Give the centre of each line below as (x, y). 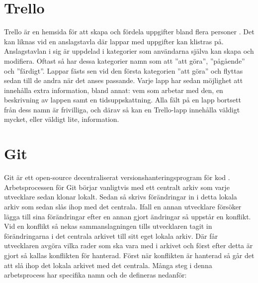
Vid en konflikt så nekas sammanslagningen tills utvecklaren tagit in (108, 226)
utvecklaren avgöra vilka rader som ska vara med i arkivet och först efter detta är (129, 245)
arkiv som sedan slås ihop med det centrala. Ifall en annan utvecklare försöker (123, 206)
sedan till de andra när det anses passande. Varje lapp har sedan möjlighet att (124, 80)
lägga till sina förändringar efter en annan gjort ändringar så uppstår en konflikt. (128, 216)
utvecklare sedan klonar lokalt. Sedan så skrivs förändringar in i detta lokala (121, 197)
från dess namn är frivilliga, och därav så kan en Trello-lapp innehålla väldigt (122, 109)
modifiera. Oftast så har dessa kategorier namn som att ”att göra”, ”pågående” (125, 60)
